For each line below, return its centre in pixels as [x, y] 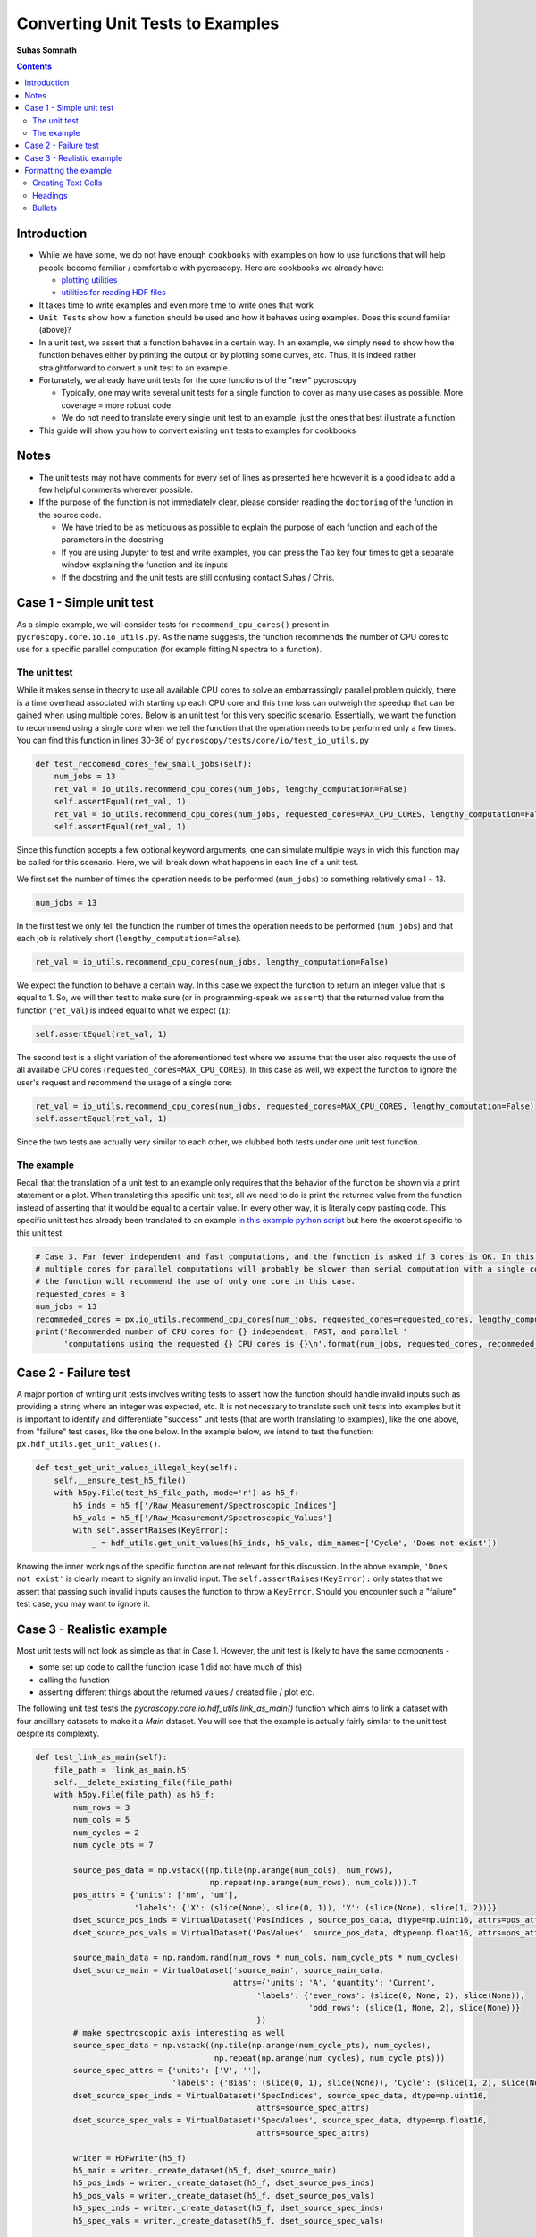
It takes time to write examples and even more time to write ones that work [176, 305]
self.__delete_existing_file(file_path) [144, 1782]
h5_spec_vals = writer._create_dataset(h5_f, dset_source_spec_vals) [228, 2220]
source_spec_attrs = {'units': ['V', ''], [167, 2070]
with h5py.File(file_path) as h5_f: [134, 1795]
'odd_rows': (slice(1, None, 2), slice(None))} [415, 2007]
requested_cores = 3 [80, 1294]
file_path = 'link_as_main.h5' [122, 1770]
